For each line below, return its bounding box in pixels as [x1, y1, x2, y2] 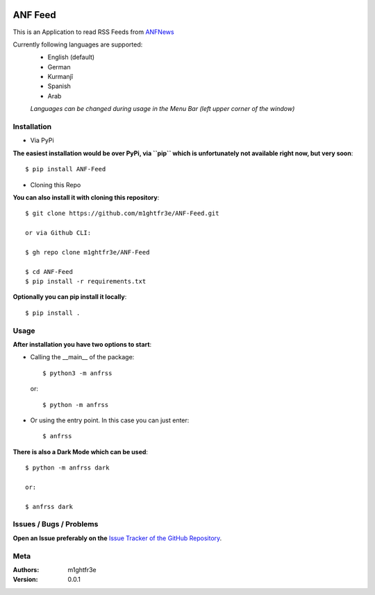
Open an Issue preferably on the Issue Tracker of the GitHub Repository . [12, 534, 222, 542]
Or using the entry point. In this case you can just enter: [30, 416, 190, 424]
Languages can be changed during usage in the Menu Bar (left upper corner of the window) [30, 105, 295, 113]
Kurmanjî [47, 73, 73, 81]
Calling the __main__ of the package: [30, 353, 135, 361]
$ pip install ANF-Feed [25, 165, 106, 173]
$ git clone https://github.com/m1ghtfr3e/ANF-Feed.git [25, 209, 219, 218]
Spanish [47, 82, 71, 90]
